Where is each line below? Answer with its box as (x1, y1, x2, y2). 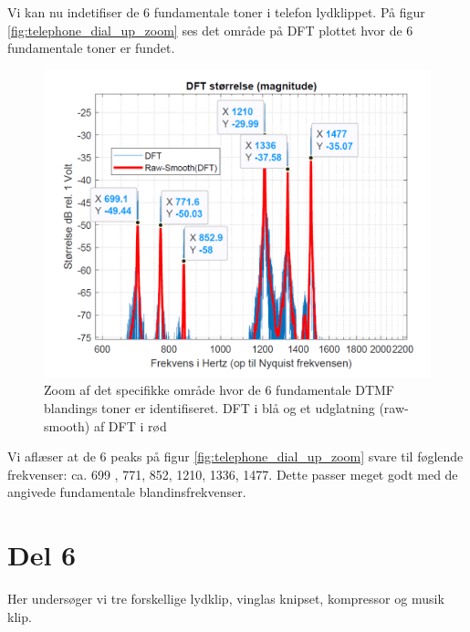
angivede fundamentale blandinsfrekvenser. (7, 482, 246, 502)
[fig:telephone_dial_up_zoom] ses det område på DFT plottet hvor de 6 (7, 20, 413, 39)
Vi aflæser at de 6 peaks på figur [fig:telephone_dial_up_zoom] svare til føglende (7, 447, 464, 466)
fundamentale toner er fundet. (7, 38, 175, 57)
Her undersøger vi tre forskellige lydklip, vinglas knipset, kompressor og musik (7, 589, 444, 608)
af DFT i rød (93, 416, 167, 435)
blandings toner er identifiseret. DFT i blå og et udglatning (44, 399, 375, 418)
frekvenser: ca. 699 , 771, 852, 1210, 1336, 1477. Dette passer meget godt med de (7, 464, 458, 483)
